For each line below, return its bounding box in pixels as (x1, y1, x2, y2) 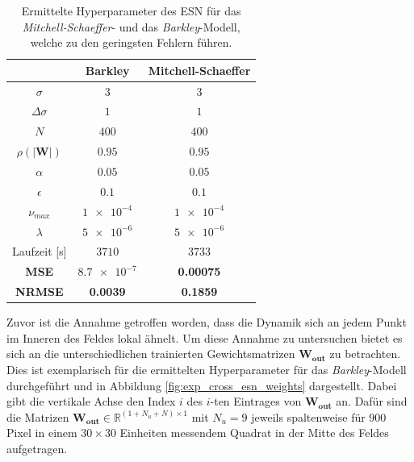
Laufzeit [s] (12, 243, 67, 260)
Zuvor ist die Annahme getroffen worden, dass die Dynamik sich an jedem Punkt (6, 314, 407, 331)
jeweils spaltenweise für (251, 408, 366, 425)
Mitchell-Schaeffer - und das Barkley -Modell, (22, 18, 240, 35)
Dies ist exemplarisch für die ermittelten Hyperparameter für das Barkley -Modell (6, 360, 407, 377)
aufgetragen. (6, 439, 68, 456)
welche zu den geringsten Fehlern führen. (30, 34, 232, 51)
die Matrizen (6, 408, 69, 425)
